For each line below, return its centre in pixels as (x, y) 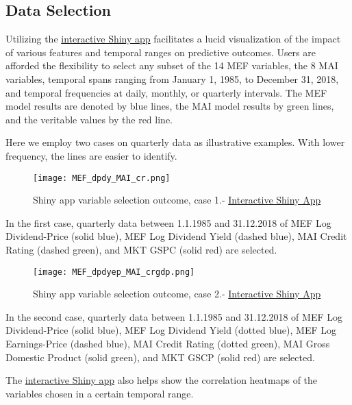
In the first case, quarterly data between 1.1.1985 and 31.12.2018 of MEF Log (168, 222)
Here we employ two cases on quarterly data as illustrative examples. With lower (175, 142)
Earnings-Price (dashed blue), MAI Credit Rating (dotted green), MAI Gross (168, 344)
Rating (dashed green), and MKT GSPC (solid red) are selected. (141, 249)
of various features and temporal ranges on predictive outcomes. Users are (161, 52)
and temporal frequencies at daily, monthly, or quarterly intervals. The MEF (166, 92)
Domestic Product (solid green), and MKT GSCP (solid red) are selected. (160, 357)
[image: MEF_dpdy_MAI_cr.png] (102, 178)
